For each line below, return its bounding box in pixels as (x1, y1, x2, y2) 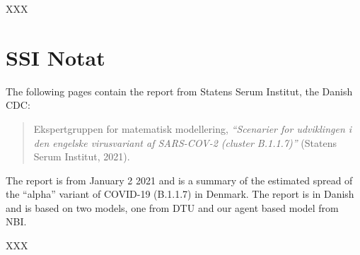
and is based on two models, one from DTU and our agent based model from (6, 200, 339, 215)
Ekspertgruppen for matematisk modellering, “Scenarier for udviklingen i (33, 121, 352, 136)
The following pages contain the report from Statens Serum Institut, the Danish (6, 83, 353, 98)
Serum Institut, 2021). (33, 149, 130, 164)
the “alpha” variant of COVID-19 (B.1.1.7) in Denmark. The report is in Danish (6, 186, 354, 201)
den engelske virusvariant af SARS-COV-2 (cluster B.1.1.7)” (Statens (33, 135, 337, 150)
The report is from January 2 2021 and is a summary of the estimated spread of (6, 172, 353, 187)
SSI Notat (6, 42, 105, 71)
